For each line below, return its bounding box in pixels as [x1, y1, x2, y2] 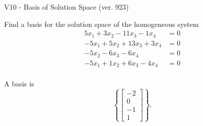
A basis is [4, 78, 34, 89]
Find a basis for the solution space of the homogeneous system [4, 18, 199, 29]
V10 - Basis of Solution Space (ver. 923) [4, 2, 129, 12]
